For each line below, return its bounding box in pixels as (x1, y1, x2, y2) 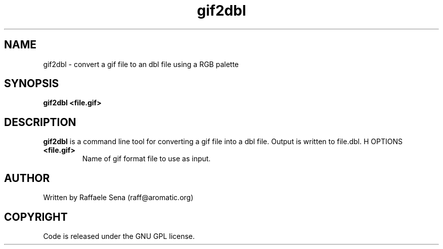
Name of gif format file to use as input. (82, 154, 211, 163)
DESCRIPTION (4, 115, 76, 129)
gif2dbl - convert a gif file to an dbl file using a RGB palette (43, 59, 239, 69)
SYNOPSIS (4, 77, 59, 90)
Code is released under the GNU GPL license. (43, 231, 195, 240)
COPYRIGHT (4, 210, 68, 223)
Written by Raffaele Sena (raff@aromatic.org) (43, 193, 194, 202)
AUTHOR (4, 171, 50, 184)
